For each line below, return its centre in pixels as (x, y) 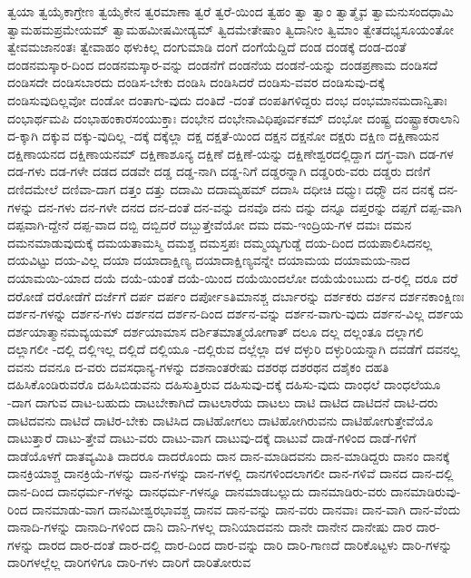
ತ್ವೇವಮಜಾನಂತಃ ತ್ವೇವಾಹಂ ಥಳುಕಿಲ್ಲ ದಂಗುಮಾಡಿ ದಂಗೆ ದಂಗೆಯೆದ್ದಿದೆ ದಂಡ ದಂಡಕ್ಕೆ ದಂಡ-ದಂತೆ (207, 47)
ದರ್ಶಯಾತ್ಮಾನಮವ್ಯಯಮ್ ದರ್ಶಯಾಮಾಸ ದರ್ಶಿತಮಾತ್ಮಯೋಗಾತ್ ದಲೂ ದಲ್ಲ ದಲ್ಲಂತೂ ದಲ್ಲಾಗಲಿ (216, 331)
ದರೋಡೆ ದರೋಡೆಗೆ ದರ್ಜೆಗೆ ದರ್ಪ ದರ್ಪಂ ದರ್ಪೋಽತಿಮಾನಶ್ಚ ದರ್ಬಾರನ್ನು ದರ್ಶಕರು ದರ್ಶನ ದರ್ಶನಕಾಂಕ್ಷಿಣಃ (236, 295)
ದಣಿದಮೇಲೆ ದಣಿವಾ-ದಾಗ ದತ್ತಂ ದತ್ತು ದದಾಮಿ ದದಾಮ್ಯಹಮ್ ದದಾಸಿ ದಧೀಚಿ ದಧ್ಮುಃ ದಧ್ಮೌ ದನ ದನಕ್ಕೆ (221, 188)
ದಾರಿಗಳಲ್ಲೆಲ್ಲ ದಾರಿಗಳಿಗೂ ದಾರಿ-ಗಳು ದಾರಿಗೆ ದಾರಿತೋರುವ (129, 562)
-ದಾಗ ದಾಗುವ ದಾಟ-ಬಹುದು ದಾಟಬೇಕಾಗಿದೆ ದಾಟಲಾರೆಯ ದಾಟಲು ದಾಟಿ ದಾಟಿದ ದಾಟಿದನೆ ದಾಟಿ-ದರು (223, 402)
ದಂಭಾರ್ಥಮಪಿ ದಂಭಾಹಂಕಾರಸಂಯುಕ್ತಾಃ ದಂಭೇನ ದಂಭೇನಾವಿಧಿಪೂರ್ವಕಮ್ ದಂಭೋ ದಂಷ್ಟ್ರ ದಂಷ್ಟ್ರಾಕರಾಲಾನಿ (234, 118)
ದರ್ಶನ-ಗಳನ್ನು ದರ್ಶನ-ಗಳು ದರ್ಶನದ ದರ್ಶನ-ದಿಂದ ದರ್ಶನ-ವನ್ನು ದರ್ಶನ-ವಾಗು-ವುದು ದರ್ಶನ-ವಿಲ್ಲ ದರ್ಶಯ (235, 313)
